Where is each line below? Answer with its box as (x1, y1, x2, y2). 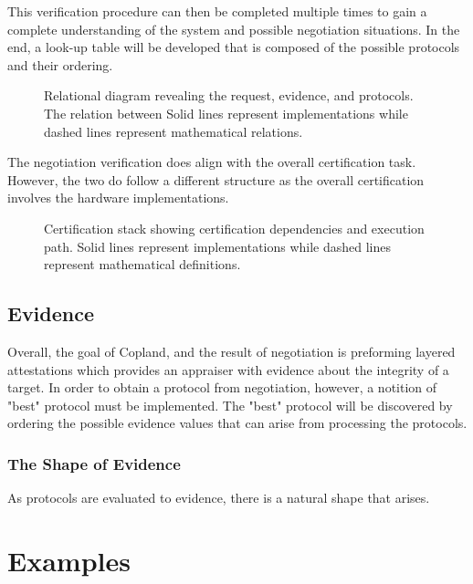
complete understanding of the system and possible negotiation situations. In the (7, 19, 460, 38)
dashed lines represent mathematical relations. (44, 121, 303, 141)
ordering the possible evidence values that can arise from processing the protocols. (7, 413, 468, 433)
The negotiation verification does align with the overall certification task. (7, 152, 416, 172)
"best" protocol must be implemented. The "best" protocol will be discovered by (7, 395, 453, 414)
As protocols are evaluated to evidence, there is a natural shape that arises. (7, 488, 430, 507)
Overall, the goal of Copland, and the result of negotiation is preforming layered (7, 341, 456, 360)
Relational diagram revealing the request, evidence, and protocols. (44, 86, 414, 105)
